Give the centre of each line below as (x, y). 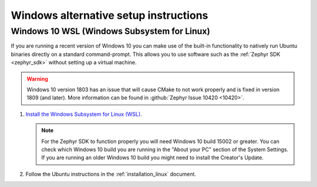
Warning (37, 79)
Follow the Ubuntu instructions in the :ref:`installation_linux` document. (111, 174)
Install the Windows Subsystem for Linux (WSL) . (84, 114)
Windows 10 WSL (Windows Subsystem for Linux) (111, 31)
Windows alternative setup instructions (109, 15)
